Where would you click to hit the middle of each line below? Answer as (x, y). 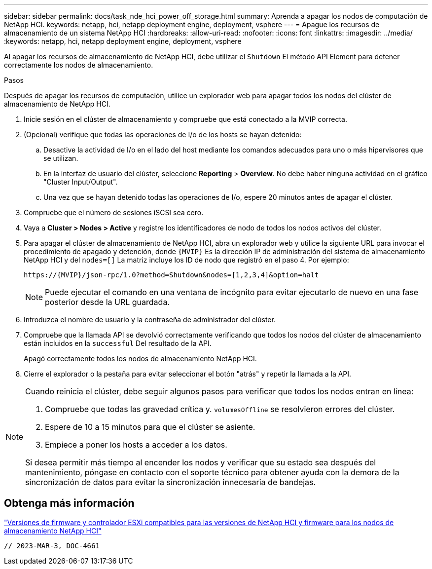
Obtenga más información (69, 503)
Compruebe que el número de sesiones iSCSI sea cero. (114, 212)
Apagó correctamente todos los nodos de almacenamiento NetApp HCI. (140, 359)
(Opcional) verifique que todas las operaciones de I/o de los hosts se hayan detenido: (163, 134)
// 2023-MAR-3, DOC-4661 (52, 546)
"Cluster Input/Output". (81, 182)
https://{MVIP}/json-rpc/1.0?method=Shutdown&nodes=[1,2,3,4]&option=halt (171, 275)
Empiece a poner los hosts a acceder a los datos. (136, 445)
